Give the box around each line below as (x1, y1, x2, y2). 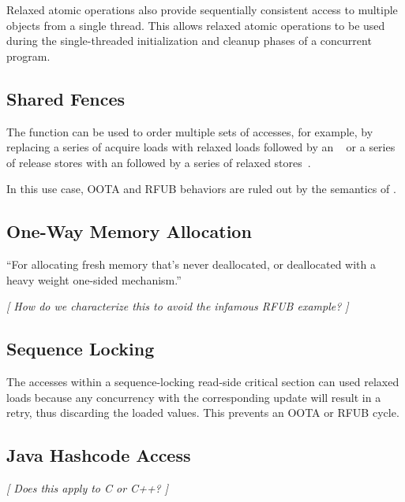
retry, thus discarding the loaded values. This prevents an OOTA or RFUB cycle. (6, 404, 399, 421)
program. (6, 47, 51, 64)
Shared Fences (6, 86, 126, 110)
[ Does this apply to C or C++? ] (6, 480, 169, 496)
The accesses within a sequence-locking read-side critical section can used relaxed (6, 374, 399, 390)
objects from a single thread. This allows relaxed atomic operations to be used (6, 17, 385, 33)
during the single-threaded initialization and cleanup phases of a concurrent (6, 32, 372, 49)
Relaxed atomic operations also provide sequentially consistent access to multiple (6, 2, 398, 17)
